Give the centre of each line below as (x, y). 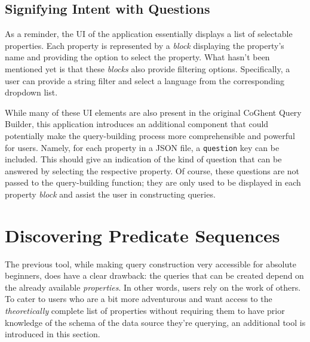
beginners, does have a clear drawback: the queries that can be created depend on (154, 275)
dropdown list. (31, 92)
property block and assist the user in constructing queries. (110, 194)
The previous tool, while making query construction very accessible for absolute (151, 264)
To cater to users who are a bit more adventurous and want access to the (139, 299)
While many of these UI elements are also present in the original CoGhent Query (153, 112)
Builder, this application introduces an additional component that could (137, 124)
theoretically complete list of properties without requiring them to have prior (145, 311)
